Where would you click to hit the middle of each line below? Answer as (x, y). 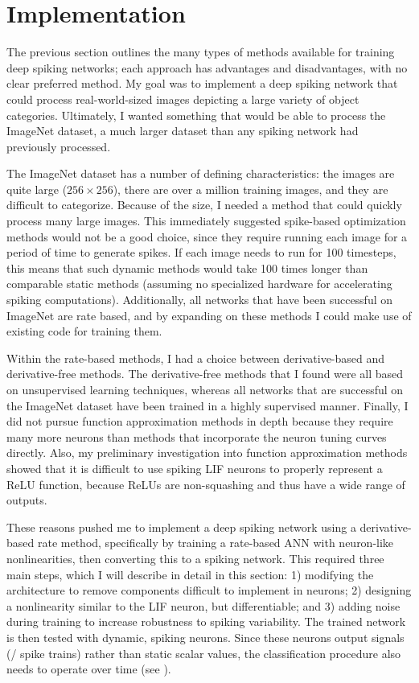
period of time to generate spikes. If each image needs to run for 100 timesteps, (201, 252)
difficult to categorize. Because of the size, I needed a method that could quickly (204, 205)
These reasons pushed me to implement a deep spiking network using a (181, 527)
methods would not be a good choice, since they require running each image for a (207, 236)
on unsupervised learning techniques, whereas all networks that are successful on (205, 389)
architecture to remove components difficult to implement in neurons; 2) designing (209, 590)
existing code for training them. (84, 331)
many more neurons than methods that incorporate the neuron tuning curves (197, 436)
